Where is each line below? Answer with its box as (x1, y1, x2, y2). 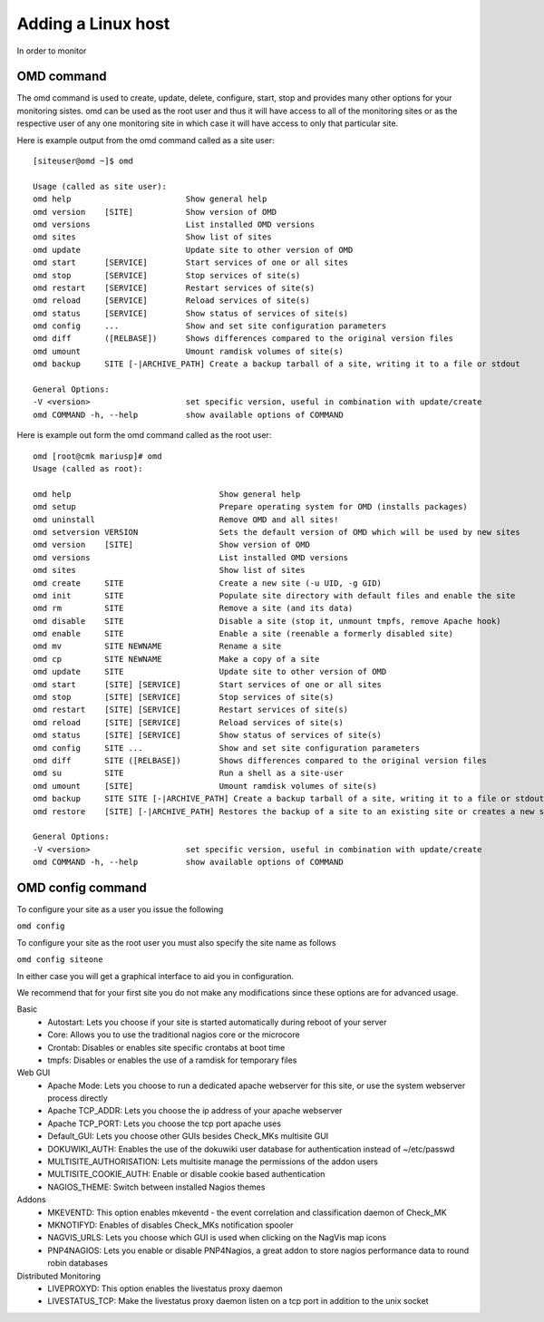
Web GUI (16, 1067, 51, 1078)
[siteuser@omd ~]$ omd (33, 156, 134, 167)
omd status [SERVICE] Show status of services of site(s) (33, 308, 349, 318)
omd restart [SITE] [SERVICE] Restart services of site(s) (33, 705, 349, 715)
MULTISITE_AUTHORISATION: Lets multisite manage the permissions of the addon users (47, 1156, 378, 1167)
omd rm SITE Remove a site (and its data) (33, 603, 354, 614)
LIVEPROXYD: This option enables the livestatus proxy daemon (47, 1283, 283, 1294)
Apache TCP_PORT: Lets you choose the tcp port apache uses (47, 1118, 281, 1129)
